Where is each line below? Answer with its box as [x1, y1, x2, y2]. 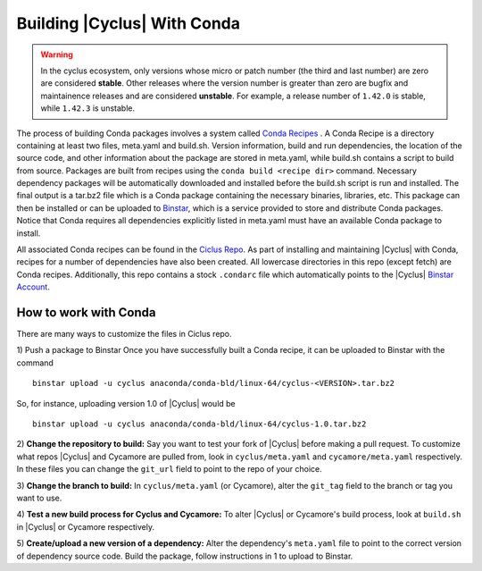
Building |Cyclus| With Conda [16, 13, 241, 33]
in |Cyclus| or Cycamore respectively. [16, 521, 155, 532]
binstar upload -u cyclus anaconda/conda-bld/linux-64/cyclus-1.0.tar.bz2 [32, 419, 367, 429]
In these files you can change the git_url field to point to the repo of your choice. [16, 464, 322, 474]
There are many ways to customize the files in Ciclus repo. [16, 329, 232, 340]
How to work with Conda [16, 305, 156, 320]
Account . [16, 281, 51, 292]
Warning [40, 49, 73, 60]
